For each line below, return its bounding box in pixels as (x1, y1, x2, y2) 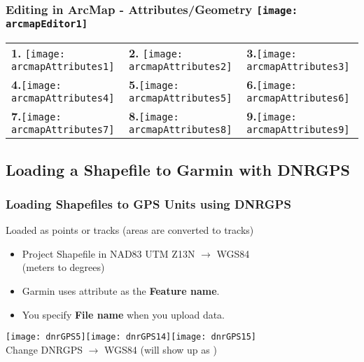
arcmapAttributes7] (11, 124, 115, 136)
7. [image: (11, 108, 62, 125)
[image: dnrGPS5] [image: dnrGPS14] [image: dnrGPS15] (6, 332, 256, 342)
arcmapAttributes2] (129, 61, 232, 73)
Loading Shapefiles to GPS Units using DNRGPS (6, 195, 291, 212)
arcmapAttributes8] (129, 124, 232, 136)
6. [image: (246, 76, 297, 93)
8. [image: (129, 108, 179, 125)
